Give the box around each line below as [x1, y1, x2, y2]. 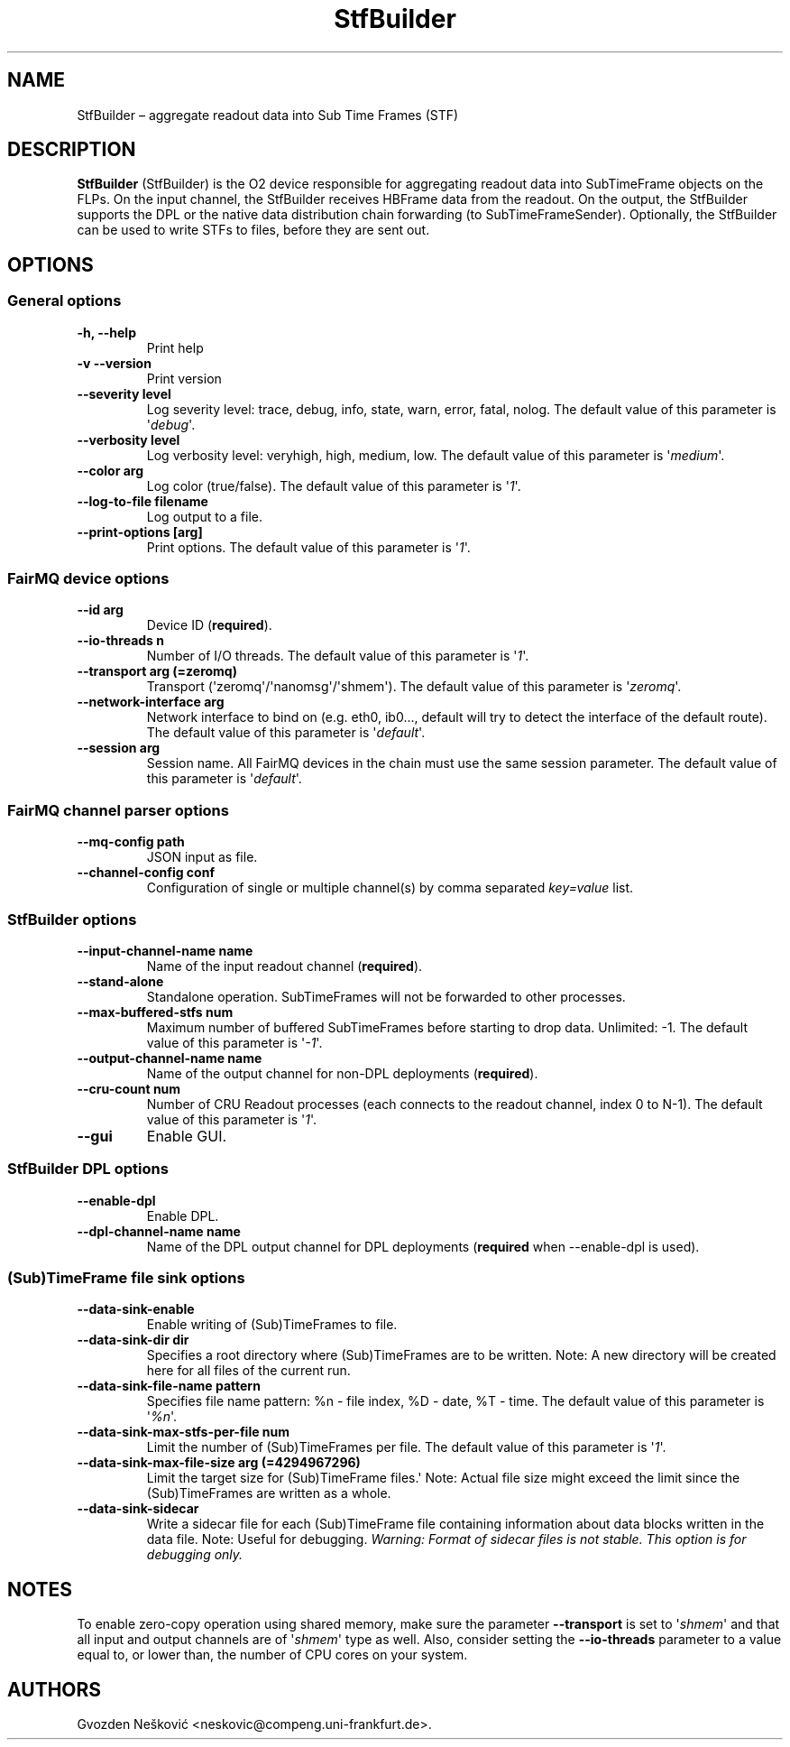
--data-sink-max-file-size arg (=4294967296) [77, 1455, 361, 1471]
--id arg [77, 602, 124, 618]
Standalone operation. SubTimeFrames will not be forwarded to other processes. [146, 988, 626, 1004]
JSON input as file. [146, 849, 258, 865]
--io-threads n [77, 633, 164, 649]
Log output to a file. [146, 508, 262, 524]
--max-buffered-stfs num [77, 1003, 234, 1020]
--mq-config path [77, 834, 185, 850]
